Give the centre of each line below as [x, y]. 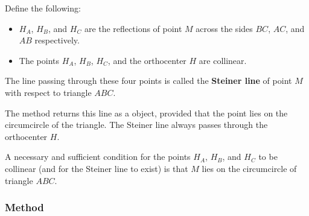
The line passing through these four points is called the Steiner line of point [148, 81]
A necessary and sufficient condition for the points [98, 157]
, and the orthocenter [147, 60]
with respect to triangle [48, 92]
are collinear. [223, 60]
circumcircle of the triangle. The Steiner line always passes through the [136, 125]
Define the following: [43, 8]
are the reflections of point [133, 28]
